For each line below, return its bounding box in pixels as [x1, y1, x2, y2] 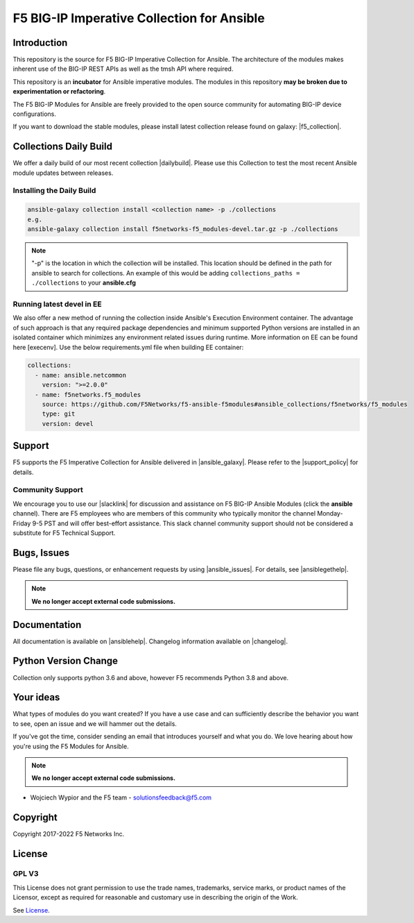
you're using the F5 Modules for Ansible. [12, 742, 129, 750]
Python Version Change [12, 655, 118, 667]
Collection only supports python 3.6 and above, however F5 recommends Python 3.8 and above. [12, 673, 289, 681]
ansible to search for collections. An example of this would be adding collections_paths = [31, 269, 300, 277]
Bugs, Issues [12, 547, 70, 559]
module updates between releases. [12, 169, 114, 177]
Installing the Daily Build [12, 186, 96, 196]
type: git [42, 410, 76, 418]
